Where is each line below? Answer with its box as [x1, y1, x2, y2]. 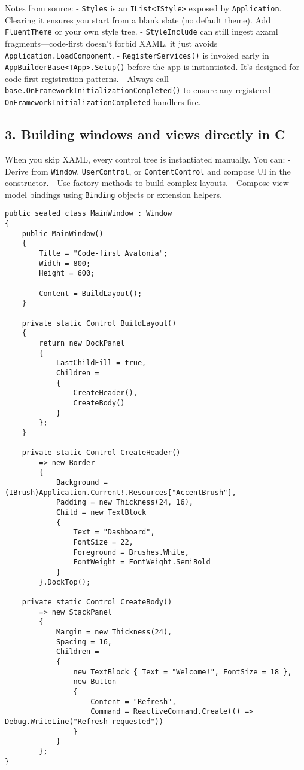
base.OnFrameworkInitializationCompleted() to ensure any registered [5, 84, 271, 96]
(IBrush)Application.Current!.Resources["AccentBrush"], [5, 488, 236, 497]
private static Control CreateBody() [22, 598, 172, 607]
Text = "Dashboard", [73, 528, 155, 537]
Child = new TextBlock [56, 508, 147, 517]
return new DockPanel [39, 338, 125, 347]
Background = [56, 478, 108, 487]
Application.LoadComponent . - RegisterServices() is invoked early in [5, 48, 269, 61]
